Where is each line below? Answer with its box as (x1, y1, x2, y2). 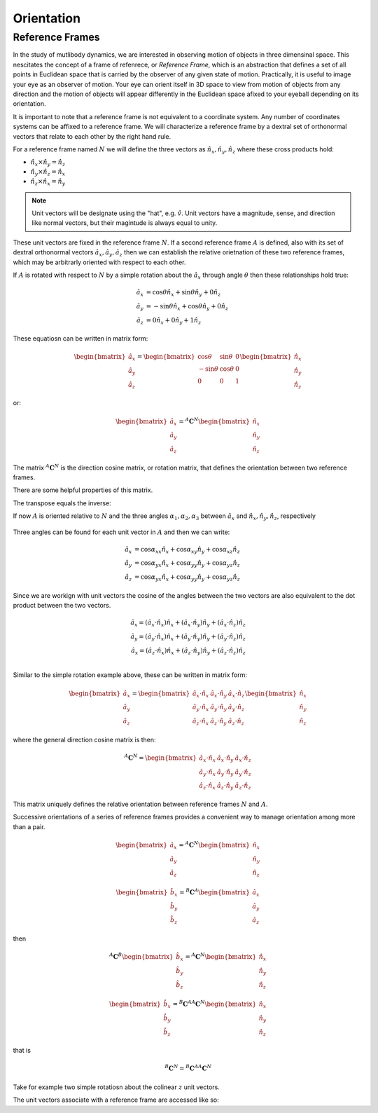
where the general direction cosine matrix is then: (13, 735, 157, 744)
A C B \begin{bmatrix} (109, 952, 174, 961)
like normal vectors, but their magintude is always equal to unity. (31, 219, 218, 227)
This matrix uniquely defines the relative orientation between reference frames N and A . (13, 800, 268, 808)
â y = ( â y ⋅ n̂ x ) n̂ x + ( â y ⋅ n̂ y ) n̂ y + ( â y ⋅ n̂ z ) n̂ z (130, 633, 246, 642)
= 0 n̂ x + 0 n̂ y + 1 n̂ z (146, 316, 202, 326)
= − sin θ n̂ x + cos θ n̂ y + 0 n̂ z (146, 302, 229, 312)
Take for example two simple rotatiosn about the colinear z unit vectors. (13, 1083, 220, 1091)
